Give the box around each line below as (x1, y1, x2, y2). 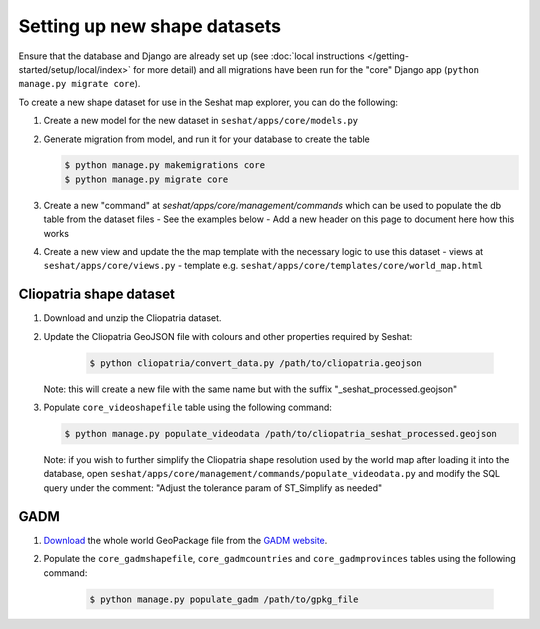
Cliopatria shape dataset (18, 286, 175, 303)
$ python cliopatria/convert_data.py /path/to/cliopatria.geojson (89, 357, 422, 369)
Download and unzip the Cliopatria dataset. (43, 312, 222, 324)
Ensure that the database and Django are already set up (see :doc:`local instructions (18, 50, 365, 62)
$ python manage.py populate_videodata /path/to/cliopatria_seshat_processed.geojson (64, 428, 497, 440)
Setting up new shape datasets (18, 15, 282, 37)
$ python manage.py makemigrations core (64, 160, 265, 171)
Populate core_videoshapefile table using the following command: (43, 401, 332, 414)
